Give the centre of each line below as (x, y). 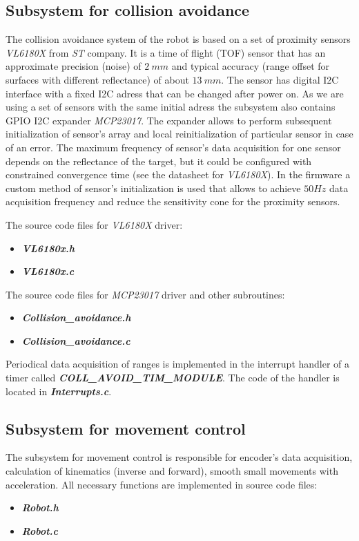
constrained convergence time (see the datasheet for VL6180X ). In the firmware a (178, 174)
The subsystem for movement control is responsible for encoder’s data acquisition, (179, 457)
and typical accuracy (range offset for (251, 66)
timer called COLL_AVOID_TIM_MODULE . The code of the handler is (173, 378)
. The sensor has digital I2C (280, 79)
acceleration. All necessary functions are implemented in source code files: (162, 484)
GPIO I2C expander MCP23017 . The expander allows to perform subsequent (169, 120)
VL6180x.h (48, 248)
